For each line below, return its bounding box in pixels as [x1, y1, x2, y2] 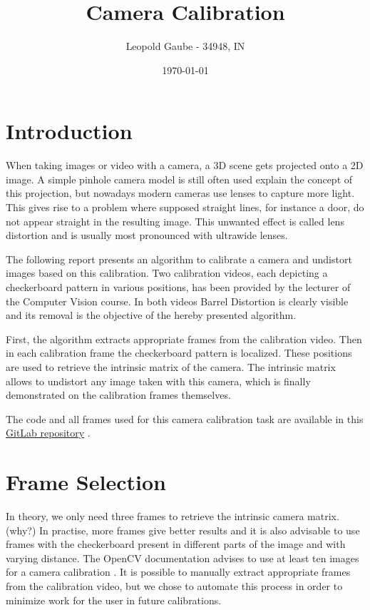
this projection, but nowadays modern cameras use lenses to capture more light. [6, 185, 355, 200]
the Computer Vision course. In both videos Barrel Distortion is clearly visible [6, 293, 349, 308]
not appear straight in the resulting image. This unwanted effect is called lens [6, 213, 344, 228]
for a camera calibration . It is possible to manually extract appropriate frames [6, 564, 351, 579]
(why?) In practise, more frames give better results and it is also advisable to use [6, 522, 360, 537]
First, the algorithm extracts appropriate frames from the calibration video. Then [6, 331, 362, 346]
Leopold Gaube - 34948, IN [125, 39, 245, 54]
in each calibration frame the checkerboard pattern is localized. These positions [6, 345, 352, 360]
